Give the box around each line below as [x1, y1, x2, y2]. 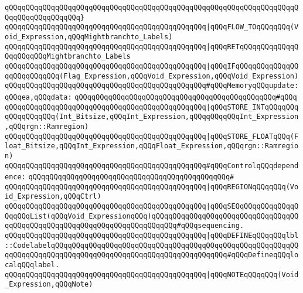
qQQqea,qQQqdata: [5, 93, 72, 101]
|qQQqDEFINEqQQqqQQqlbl [206, 231, 299, 240]
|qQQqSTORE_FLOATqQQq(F [206, 132, 299, 141]
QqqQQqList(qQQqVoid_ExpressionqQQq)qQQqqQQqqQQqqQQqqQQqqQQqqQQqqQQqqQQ [5, 212, 299, 220]
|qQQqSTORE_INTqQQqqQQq [206, 103, 299, 111]
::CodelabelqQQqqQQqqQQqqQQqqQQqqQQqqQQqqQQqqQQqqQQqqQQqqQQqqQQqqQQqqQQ [5, 241, 299, 250]
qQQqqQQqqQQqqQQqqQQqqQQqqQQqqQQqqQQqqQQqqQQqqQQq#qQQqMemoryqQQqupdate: [5, 81, 299, 90]
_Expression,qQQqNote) [5, 280, 93, 289]
